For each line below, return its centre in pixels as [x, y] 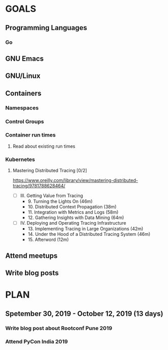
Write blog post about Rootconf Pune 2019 [59, 328]
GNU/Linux [23, 76]
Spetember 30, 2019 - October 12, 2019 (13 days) [84, 314]
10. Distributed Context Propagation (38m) [72, 207]
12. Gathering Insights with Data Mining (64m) [76, 218]
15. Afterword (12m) [48, 239]
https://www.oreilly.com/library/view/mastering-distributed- [75, 180]
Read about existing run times [44, 146]
